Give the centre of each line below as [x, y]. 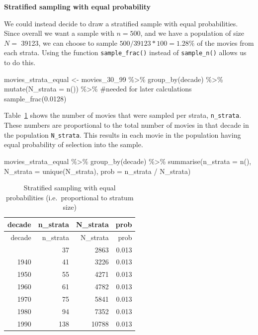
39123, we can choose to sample [69, 42]
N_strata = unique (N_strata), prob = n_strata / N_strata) [97, 171]
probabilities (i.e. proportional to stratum [70, 197]
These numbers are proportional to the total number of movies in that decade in [127, 125]
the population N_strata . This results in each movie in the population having [123, 134]
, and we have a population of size [192, 33]
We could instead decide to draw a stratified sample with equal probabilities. [121, 23]
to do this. [20, 62]
